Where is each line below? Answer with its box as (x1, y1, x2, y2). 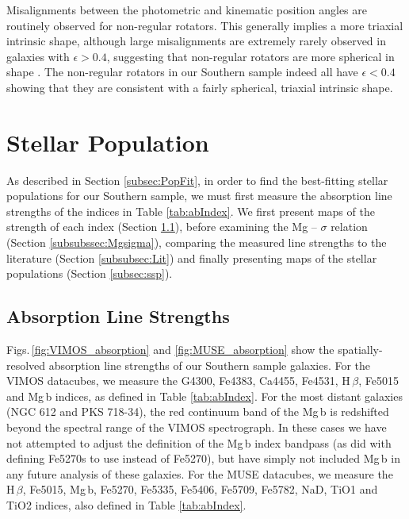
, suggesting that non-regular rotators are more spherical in (106, 48, 395, 64)
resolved (6, 356, 46, 373)
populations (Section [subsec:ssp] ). (6, 265, 173, 282)
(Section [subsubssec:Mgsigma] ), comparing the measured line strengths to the (6, 234, 387, 251)
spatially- (338, 341, 383, 358)
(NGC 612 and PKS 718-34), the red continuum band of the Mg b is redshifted (6, 403, 389, 420)
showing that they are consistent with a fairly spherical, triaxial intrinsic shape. (6, 79, 393, 95)
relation (331, 218, 368, 235)
